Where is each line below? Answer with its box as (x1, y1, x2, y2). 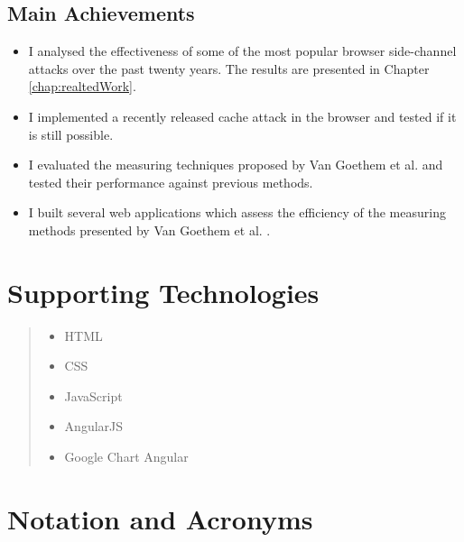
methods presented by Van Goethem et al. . (28, 220, 271, 239)
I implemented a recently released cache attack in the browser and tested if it (28, 106, 457, 125)
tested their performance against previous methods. (28, 172, 313, 191)
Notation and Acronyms (7, 500, 313, 537)
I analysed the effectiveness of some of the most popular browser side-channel (28, 41, 457, 60)
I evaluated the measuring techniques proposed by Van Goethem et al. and (28, 155, 443, 174)
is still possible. (28, 124, 114, 143)
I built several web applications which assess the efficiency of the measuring (28, 203, 446, 222)
